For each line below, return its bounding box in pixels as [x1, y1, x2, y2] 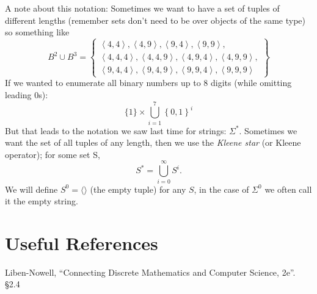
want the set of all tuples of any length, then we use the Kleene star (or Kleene [5, 136, 301, 149]
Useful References [5, 230, 158, 255]
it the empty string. [5, 195, 78, 207]
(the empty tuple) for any [90, 182, 186, 195]
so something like [5, 26, 70, 38]
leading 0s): [5, 88, 48, 101]
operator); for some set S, [5, 148, 100, 160]
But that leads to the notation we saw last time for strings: [5, 124, 227, 137]
